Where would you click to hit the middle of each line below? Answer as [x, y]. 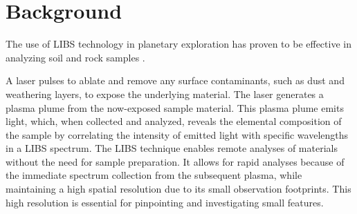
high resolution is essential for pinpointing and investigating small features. [165, 202]
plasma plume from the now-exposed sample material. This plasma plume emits [175, 107]
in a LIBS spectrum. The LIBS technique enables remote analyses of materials [172, 148]
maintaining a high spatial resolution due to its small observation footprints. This [178, 189]
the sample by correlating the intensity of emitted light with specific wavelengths [177, 134]
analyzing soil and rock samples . [75, 57]
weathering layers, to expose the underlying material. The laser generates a [165, 94]
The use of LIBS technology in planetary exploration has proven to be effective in [178, 44]
